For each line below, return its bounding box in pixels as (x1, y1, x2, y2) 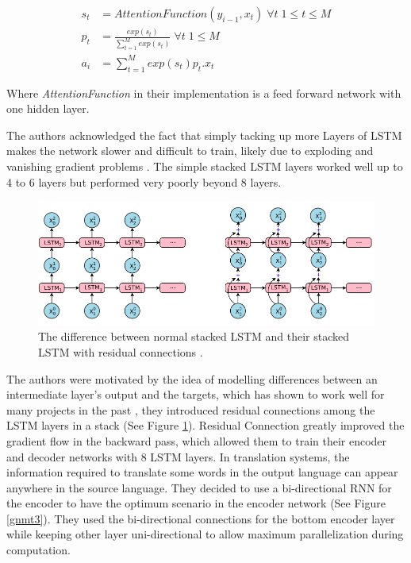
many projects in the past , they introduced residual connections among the (6, 401, 375, 418)
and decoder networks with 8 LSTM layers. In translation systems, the (6, 448, 350, 465)
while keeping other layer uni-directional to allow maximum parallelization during (6, 526, 404, 542)
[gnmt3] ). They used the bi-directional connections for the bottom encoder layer (6, 510, 395, 526)
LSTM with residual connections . (38, 343, 203, 360)
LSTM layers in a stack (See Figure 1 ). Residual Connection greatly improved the (6, 417, 405, 434)
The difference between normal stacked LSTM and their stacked (38, 328, 350, 345)
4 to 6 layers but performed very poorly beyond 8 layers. (6, 173, 282, 190)
